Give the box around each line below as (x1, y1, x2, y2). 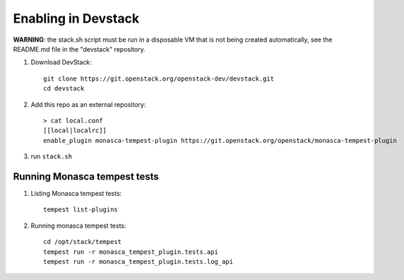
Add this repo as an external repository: (30, 100, 146, 109)
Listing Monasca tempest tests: (30, 189, 122, 197)
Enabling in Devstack (13, 11, 140, 26)
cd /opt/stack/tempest (43, 238, 122, 246)
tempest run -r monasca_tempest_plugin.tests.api (43, 247, 219, 256)
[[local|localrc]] (43, 127, 107, 134)
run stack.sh (30, 152, 73, 161)
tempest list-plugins (43, 206, 118, 214)
